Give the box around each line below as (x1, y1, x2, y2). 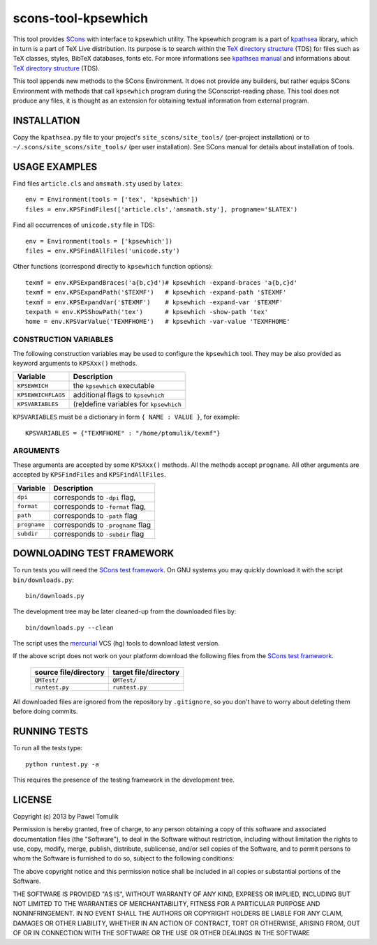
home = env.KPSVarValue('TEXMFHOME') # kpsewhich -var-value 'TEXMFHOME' (25, 318, 290, 326)
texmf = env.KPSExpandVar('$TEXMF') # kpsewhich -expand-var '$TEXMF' (25, 298, 283, 306)
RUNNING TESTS (13, 726, 89, 738)
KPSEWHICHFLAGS (17, 391, 66, 399)
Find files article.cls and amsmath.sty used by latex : (13, 179, 183, 188)
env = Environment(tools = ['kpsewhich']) (25, 237, 173, 245)
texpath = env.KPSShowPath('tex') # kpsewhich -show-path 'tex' (25, 308, 269, 315)
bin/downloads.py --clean (25, 623, 114, 632)
